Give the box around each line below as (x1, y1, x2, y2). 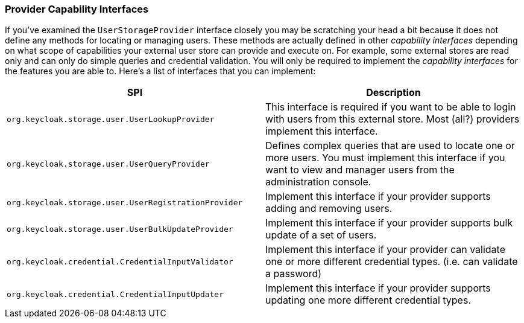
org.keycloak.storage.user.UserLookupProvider (7, 114, 215, 124)
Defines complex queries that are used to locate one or (265, 139, 515, 152)
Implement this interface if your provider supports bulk (265, 217, 513, 229)
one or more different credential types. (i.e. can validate (265, 255, 518, 268)
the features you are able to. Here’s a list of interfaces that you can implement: (5, 66, 316, 77)
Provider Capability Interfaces (5, 3, 149, 15)
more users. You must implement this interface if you (265, 152, 505, 164)
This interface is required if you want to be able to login (265, 101, 516, 114)
